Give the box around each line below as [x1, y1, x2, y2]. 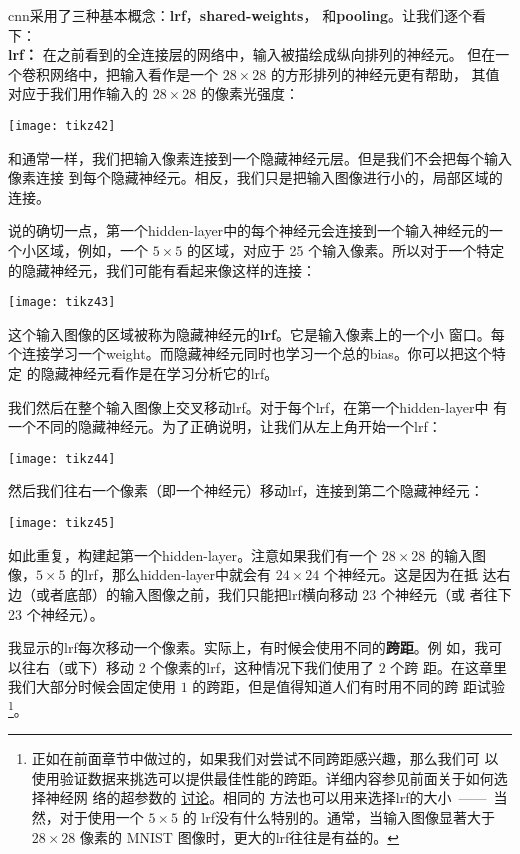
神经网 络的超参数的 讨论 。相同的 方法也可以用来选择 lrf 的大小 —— [45, 787, 487, 808]
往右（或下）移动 [21, 656, 134, 677]
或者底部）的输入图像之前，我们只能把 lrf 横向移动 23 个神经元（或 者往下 [35, 583, 512, 604]
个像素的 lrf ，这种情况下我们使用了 [150, 656, 375, 677]
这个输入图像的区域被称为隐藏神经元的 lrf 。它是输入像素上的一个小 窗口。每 [8, 323, 505, 344]
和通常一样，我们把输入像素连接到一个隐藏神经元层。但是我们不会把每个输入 [8, 147, 512, 168]
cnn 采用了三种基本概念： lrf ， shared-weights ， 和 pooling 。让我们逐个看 [8, 5, 487, 25]
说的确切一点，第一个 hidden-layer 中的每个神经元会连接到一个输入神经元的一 [8, 220, 504, 241]
